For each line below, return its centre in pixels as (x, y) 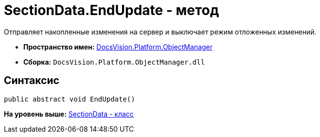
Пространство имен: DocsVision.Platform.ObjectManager (118, 47)
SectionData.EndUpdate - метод (112, 10)
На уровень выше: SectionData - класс (69, 114)
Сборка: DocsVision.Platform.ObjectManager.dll (114, 62)
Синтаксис (32, 81)
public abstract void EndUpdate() (70, 99)
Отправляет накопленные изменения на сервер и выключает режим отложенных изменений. (160, 32)
